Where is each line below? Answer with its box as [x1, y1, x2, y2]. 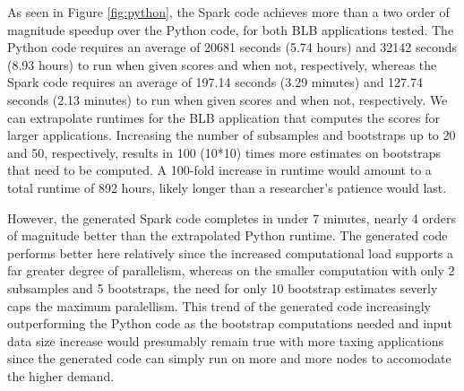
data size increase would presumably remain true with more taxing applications [7, 331, 444, 350]
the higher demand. [7, 366, 115, 385]
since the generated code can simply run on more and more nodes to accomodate [7, 349, 451, 368]
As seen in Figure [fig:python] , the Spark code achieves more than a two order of [7, 3, 450, 21]
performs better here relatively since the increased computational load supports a [7, 243, 454, 262]
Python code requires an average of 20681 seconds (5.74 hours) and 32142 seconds [7, 38, 458, 56]
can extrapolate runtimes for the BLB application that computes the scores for [7, 108, 440, 126]
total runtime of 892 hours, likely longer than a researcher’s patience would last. [7, 178, 447, 196]
